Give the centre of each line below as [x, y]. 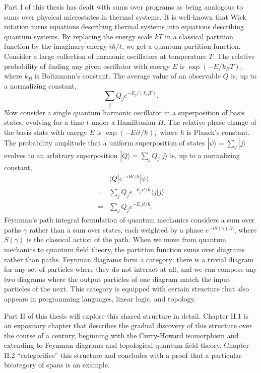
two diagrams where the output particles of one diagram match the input [117, 279]
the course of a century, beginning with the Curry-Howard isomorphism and [121, 335]
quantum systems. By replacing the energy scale [78, 36]
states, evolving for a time [44, 122]
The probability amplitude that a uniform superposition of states [105, 142]
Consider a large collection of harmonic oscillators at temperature [105, 56]
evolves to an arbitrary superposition [61, 155]
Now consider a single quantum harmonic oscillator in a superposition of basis [124, 112]
